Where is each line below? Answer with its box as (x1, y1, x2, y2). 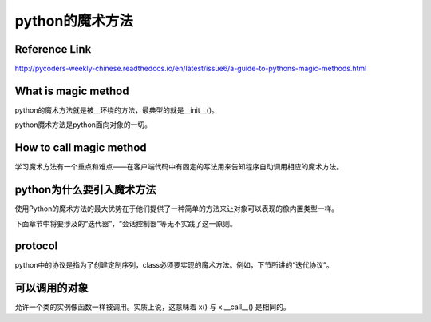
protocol (14, 240, 58, 253)
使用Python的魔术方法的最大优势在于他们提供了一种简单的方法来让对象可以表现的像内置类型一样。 (14, 204, 339, 213)
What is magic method (14, 84, 129, 97)
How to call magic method (14, 141, 147, 155)
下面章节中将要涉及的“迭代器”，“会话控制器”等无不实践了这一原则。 (14, 218, 237, 228)
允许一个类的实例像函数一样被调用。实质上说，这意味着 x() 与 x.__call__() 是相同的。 (14, 302, 291, 312)
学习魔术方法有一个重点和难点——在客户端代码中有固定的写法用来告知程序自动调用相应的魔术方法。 (14, 162, 343, 172)
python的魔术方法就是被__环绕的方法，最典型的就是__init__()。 (14, 105, 219, 115)
